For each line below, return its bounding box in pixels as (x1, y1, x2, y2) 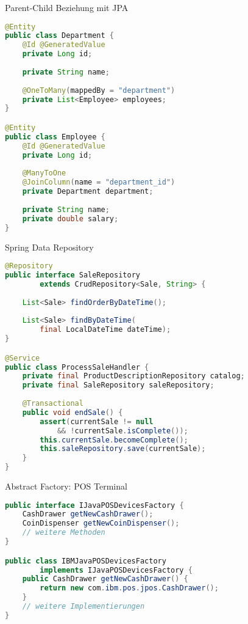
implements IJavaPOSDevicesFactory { (40, 565, 193, 574)
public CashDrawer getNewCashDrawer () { (22, 574, 188, 584)
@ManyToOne (22, 169, 66, 178)
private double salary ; (22, 214, 119, 223)
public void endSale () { (22, 408, 123, 417)
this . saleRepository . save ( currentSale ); (40, 444, 206, 453)
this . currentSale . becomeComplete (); (40, 435, 188, 444)
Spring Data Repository (5, 240, 94, 253)
